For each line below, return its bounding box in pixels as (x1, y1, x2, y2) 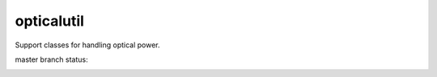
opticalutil (15, 12, 85, 30)
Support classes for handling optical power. (15, 40, 161, 50)
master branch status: (15, 55, 88, 64)
